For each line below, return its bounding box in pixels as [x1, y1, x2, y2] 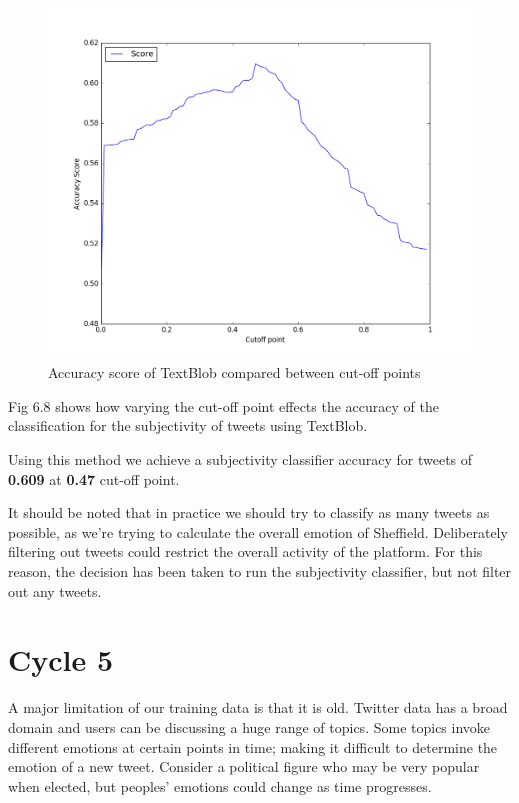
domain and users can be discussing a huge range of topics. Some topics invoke [8, 716, 491, 737]
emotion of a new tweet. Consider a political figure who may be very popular [8, 756, 480, 777]
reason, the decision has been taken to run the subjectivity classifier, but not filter [8, 561, 512, 582]
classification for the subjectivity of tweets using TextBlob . [8, 415, 368, 436]
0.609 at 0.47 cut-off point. [8, 468, 180, 489]
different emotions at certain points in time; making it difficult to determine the [8, 736, 498, 757]
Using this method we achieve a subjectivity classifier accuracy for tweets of [8, 449, 473, 470]
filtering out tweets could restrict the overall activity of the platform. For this [8, 541, 483, 562]
